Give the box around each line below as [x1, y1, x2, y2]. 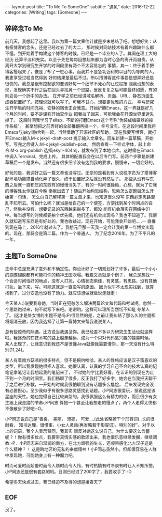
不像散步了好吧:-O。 [5, 406, 46, 411]
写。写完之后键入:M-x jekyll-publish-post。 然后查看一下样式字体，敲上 [5, 141, 147, 147]
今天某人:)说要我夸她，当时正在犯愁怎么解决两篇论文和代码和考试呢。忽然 [5, 300, 152, 306]
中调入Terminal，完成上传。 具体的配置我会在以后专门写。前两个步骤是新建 [5, 153, 154, 159]
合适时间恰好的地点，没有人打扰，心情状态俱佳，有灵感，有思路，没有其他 [9, 278, 157, 283]
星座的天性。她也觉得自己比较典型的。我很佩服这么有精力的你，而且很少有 [5, 393, 153, 399]
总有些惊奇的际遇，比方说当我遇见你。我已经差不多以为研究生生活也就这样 [5, 329, 153, 334]
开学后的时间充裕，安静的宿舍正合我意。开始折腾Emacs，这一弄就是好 [9, 105, 149, 110]
